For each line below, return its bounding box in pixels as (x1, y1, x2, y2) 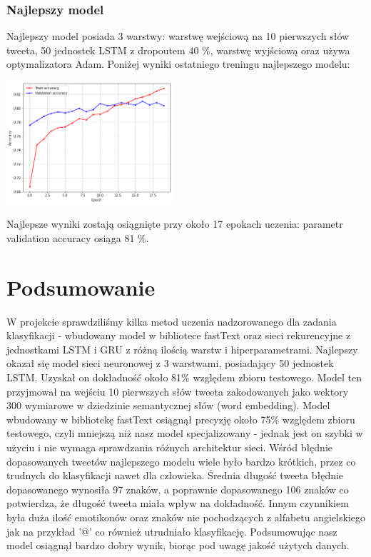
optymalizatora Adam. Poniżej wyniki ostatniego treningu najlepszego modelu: (6, 56, 350, 71)
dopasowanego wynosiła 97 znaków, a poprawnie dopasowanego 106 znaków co (6, 481, 349, 496)
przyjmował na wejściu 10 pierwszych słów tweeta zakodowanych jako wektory (6, 383, 349, 398)
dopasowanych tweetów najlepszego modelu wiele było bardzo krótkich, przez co (6, 453, 356, 468)
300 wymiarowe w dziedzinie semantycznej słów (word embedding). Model (6, 398, 330, 413)
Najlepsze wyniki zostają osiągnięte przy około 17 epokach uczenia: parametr (6, 216, 343, 231)
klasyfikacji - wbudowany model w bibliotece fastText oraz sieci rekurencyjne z (6, 328, 351, 343)
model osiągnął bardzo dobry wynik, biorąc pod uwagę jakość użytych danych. (6, 538, 350, 553)
